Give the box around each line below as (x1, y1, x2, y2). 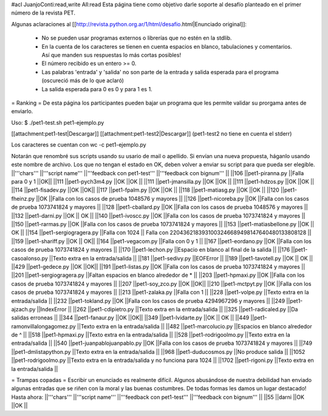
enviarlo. (11, 108, 33, 115)
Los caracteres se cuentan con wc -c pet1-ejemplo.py (11, 141, 146, 148)
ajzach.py (11, 305, 36, 313)
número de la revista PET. (11, 9, 76, 16)
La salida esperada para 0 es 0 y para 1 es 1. (41, 85, 152, 92)
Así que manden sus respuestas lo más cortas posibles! (41, 51, 182, 58)
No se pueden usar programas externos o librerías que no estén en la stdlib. (41, 34, 232, 42)
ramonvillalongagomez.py (11, 322, 76, 330)
